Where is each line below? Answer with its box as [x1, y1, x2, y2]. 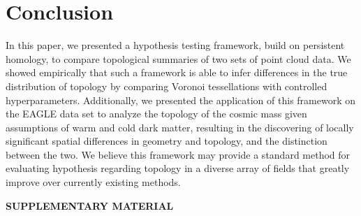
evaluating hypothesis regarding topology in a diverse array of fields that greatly [6, 161, 350, 175]
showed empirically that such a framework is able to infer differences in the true [6, 65, 348, 80]
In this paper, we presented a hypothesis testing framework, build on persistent [6, 38, 345, 52]
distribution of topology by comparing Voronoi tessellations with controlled [6, 78, 327, 93]
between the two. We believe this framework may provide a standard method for [6, 147, 351, 161]
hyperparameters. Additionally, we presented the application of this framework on [6, 92, 356, 107]
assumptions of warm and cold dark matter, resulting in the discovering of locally [6, 120, 354, 134]
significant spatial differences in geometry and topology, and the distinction [6, 134, 327, 148]
